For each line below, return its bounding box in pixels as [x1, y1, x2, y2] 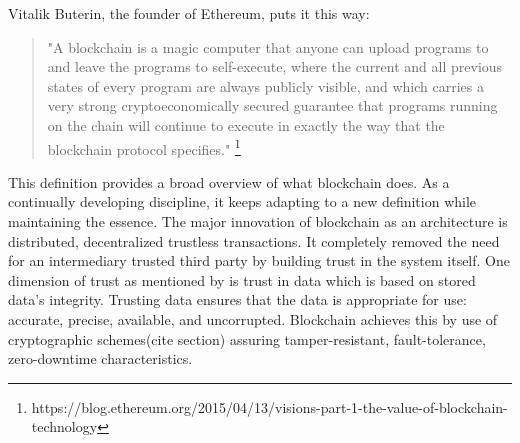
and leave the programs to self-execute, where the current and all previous [47, 56, 503, 77]
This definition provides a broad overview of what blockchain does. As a [8, 171, 450, 192]
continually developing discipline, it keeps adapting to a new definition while [8, 191, 477, 212]
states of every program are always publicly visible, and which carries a [47, 75, 484, 96]
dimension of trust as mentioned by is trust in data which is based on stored [8, 269, 476, 290]
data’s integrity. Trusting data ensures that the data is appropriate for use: [8, 289, 467, 310]
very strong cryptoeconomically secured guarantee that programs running [47, 95, 498, 116]
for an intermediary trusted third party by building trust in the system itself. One [8, 250, 510, 271]
